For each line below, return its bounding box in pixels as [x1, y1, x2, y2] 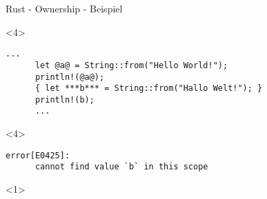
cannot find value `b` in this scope [34, 162, 208, 172]
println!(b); [34, 94, 95, 105]
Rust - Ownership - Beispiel [6, 1, 123, 15]
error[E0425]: [6, 150, 70, 160]
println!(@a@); [34, 72, 105, 82]
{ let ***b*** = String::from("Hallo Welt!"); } [34, 83, 263, 94]
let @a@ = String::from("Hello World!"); [34, 60, 228, 70]
